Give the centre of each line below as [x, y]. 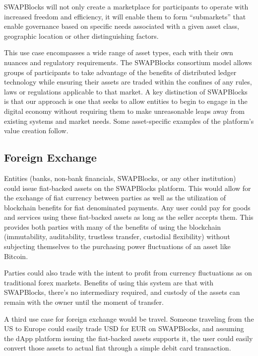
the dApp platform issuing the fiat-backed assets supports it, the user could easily [129, 338]
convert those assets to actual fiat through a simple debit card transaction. [118, 348]
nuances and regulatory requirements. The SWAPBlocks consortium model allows [128, 62]
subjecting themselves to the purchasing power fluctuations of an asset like [117, 246]
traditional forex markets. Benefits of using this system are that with [109, 282]
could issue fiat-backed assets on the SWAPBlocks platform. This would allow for [128, 188]
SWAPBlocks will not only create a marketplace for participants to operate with [126, 6]
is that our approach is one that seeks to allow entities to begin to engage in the [126, 101]
